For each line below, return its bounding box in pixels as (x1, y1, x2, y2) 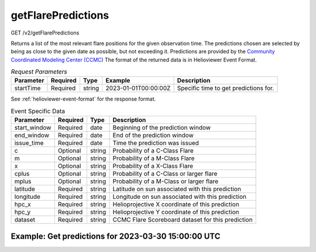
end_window (14, 132, 50, 140)
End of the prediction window (112, 132, 194, 140)
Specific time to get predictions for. (177, 84, 274, 92)
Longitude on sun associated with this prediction (112, 193, 247, 201)
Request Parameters (11, 68, 67, 76)
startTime (14, 84, 41, 92)
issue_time (14, 139, 44, 147)
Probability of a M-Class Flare (112, 154, 195, 163)
